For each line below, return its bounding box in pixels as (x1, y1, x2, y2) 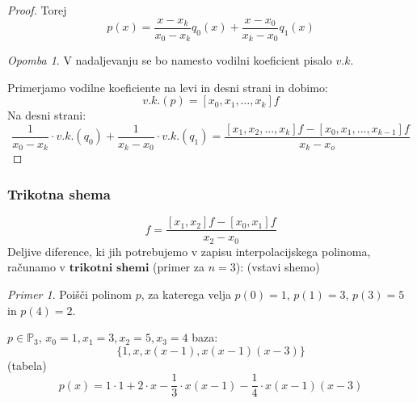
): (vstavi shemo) (235, 258, 320, 275)
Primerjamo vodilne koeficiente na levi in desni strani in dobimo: (7, 78, 328, 95)
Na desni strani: (7, 107, 86, 124)
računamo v (7, 258, 65, 275)
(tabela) (7, 356, 47, 373)
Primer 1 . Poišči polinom (7, 285, 132, 302)
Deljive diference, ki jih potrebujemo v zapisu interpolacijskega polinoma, (7, 242, 371, 259)
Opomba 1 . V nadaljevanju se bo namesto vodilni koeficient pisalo (7, 52, 332, 69)
